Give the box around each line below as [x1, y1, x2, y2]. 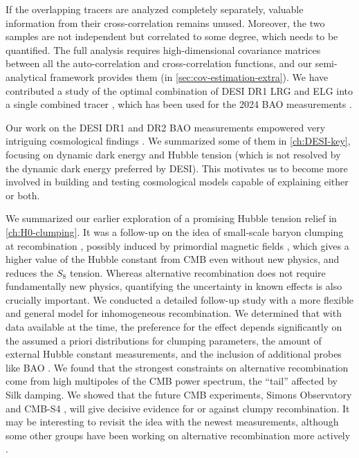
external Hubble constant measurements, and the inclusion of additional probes [6, 347, 342, 361]
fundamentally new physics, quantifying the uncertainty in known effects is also [6, 279, 342, 293]
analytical [6, 69, 47, 84]
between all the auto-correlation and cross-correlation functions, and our [6, 56, 313, 71]
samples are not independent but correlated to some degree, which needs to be [6, 29, 338, 44]
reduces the [6, 265, 54, 280]
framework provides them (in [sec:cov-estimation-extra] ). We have [50, 69, 329, 84]
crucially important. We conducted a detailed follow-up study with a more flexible [6, 292, 354, 306]
